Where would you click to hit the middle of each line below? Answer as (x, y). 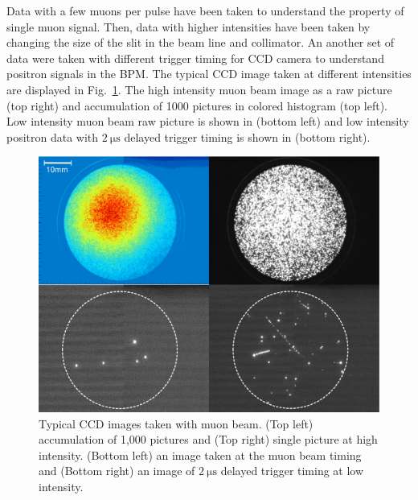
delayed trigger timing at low (292, 471)
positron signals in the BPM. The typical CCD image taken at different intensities (209, 74)
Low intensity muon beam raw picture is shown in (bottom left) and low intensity (208, 121)
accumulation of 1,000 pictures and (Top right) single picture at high (208, 439)
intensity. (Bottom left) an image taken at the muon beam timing (200, 455)
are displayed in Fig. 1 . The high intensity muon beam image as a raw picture (199, 89)
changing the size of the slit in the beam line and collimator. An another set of (201, 42)
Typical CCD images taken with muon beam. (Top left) (176, 423)
